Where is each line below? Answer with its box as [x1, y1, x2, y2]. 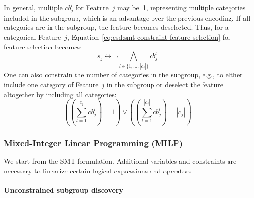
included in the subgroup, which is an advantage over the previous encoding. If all [4, 12, 251, 23]
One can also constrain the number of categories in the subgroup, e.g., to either [4, 70, 243, 80]
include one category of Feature [4, 79, 99, 90]
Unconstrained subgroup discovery [4, 184, 123, 195]
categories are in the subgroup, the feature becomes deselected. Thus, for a [4, 22, 229, 32]
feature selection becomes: [4, 41, 82, 51]
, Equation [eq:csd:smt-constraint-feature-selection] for [67, 31, 231, 42]
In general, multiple [4, 2, 63, 12]
